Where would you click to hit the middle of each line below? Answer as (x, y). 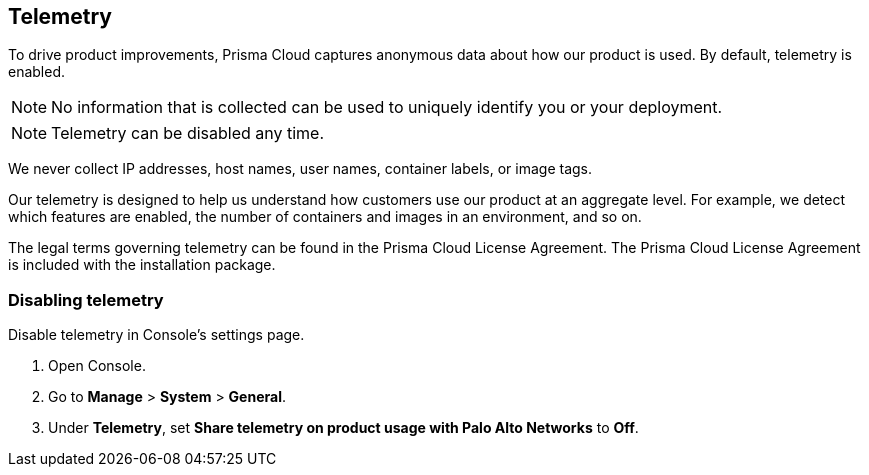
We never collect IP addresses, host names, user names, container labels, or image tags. (300, 169)
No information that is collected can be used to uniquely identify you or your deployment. (387, 107)
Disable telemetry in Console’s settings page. (156, 335)
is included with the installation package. (142, 265)
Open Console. (97, 366)
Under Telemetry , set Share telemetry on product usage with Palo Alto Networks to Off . (343, 428)
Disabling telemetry (86, 299)
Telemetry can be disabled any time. (188, 133)
